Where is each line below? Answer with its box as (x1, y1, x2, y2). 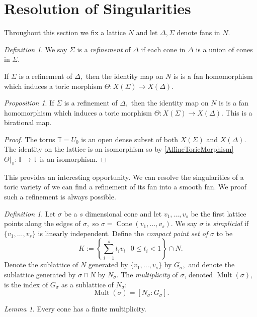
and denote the (188, 259, 235, 270)
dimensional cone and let (85, 208, 162, 219)
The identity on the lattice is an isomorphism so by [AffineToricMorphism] (4, 144, 234, 154)
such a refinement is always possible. (4, 191, 116, 202)
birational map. (4, 117, 52, 128)
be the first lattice (191, 208, 246, 219)
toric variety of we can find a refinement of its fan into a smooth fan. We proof (4, 181, 247, 192)
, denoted (184, 269, 213, 280)
